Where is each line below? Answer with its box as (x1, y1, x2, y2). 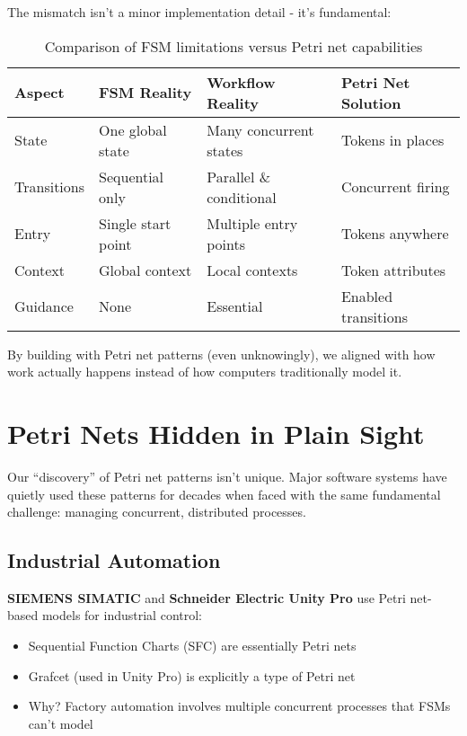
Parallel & (207, 165, 271, 187)
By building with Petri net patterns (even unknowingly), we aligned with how (7, 344, 436, 363)
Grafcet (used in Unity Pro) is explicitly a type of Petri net (28, 666, 356, 685)
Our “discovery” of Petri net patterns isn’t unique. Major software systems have (7, 466, 447, 485)
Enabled (340, 285, 393, 306)
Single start (99, 212, 172, 234)
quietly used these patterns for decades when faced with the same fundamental (7, 484, 441, 503)
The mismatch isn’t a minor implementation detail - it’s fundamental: (7, 3, 392, 21)
